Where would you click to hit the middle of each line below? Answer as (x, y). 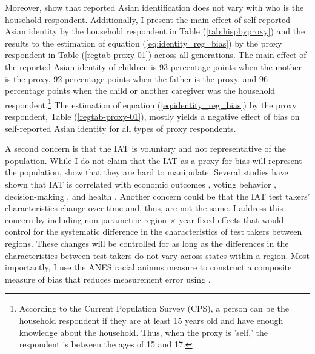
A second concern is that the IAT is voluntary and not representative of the (146, 149)
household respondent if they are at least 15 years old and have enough (151, 320)
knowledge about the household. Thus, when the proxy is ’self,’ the (144, 332)
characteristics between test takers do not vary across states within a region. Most (157, 255)
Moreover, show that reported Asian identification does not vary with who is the (154, 7)
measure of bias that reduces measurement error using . (108, 279)
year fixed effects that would (231, 219)
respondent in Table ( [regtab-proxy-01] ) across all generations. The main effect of (156, 55)
